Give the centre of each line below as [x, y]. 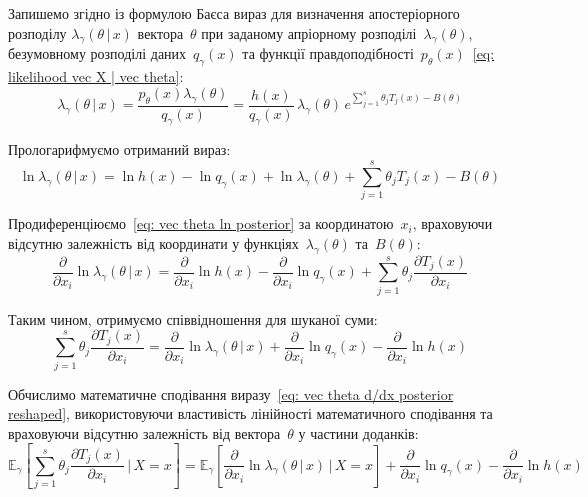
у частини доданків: [358, 432]
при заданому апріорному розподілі [309, 32]
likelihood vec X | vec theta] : [96, 76]
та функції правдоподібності [328, 53]
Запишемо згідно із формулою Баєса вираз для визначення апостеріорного [234, 13]
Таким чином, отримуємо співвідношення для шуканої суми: [193, 318]
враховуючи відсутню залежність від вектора [144, 432]
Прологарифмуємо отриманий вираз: [119, 149]
